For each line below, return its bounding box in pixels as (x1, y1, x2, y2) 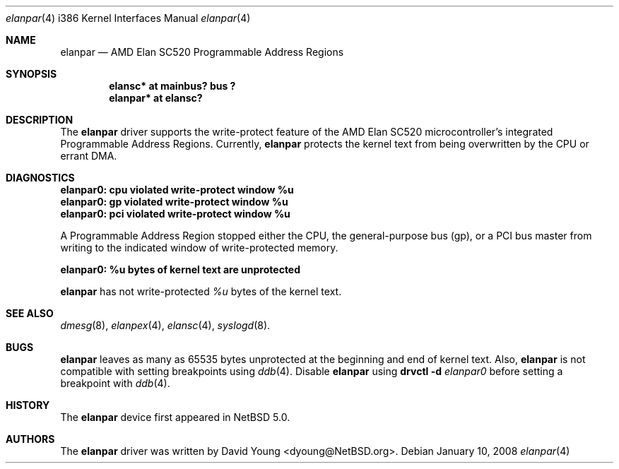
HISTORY (6, 399, 50, 411)
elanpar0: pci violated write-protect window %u (60, 208, 290, 220)
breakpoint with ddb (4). (60, 377, 170, 389)
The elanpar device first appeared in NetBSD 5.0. (60, 411, 290, 423)
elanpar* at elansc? (109, 92, 203, 104)
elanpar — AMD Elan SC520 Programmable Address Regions (60, 46, 344, 58)
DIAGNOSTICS (6, 172, 75, 184)
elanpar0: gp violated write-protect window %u (60, 196, 288, 208)
